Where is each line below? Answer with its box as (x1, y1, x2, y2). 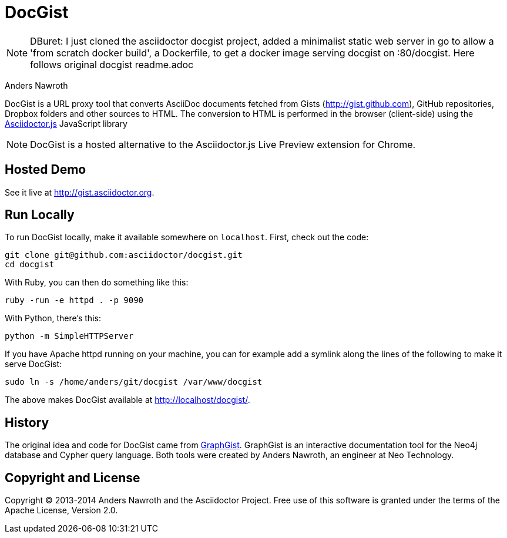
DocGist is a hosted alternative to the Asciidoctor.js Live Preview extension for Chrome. (30, 138, 416, 150)
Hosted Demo (5, 162, 86, 177)
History (5, 415, 49, 430)
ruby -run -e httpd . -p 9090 (5, 295, 144, 305)
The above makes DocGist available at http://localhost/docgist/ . (5, 395, 250, 405)
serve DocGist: (5, 359, 62, 369)
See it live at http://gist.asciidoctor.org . (5, 187, 155, 197)
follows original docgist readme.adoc (30, 58, 194, 70)
